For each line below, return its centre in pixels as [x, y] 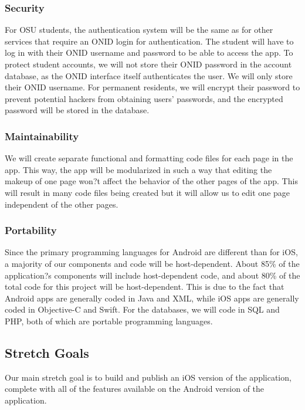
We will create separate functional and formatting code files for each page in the [149, 158]
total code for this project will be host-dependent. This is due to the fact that [145, 287]
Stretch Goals [47, 352]
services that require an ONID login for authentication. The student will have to [149, 41]
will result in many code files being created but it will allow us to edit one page [148, 192]
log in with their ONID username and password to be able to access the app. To [149, 52]
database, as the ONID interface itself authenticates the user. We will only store [149, 75]
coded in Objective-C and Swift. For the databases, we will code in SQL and [142, 309]
